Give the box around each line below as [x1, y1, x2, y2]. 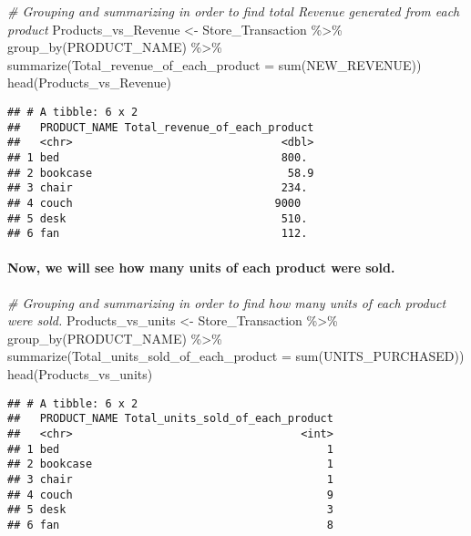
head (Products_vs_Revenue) [7, 73, 171, 92]
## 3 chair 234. [7, 181, 308, 195]
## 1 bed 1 [7, 442, 333, 456]
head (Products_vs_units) [7, 365, 153, 384]
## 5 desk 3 [7, 503, 333, 517]
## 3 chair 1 [7, 472, 333, 486]
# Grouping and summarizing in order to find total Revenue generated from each [7, 2, 460, 20]
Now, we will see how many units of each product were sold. [7, 258, 395, 277]
